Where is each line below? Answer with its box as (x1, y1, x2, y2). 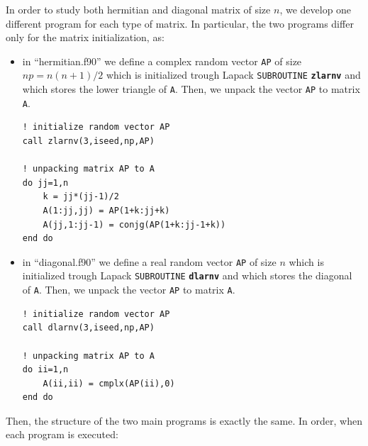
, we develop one (279, 2, 352, 16)
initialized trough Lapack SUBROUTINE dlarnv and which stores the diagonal (22, 268, 352, 283)
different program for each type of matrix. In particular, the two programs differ (6, 16, 354, 30)
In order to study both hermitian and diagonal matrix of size (6, 2, 271, 16)
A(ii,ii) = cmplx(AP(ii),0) (43, 378, 175, 389)
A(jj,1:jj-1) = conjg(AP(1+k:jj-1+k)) (43, 219, 226, 230)
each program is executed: (6, 427, 118, 442)
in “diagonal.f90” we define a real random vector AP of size (22, 254, 277, 269)
